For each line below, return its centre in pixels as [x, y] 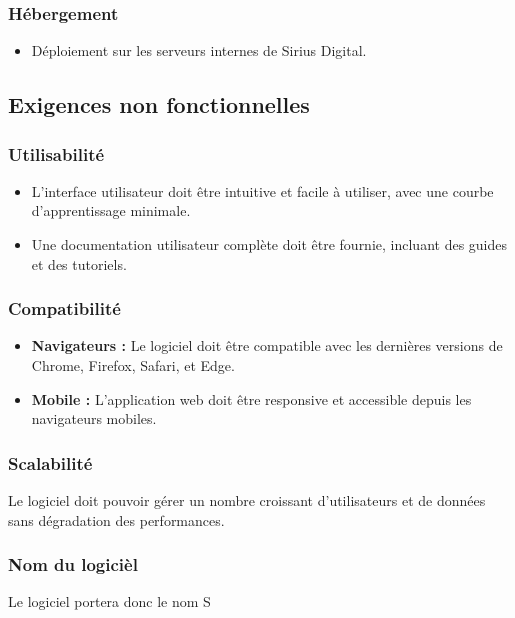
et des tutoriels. [79, 263]
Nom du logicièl [73, 564]
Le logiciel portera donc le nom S [109, 601]
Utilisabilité [56, 153]
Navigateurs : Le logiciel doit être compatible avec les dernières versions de [267, 345]
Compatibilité [64, 308]
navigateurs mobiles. [94, 418]
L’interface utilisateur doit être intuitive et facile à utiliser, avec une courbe [262, 190]
